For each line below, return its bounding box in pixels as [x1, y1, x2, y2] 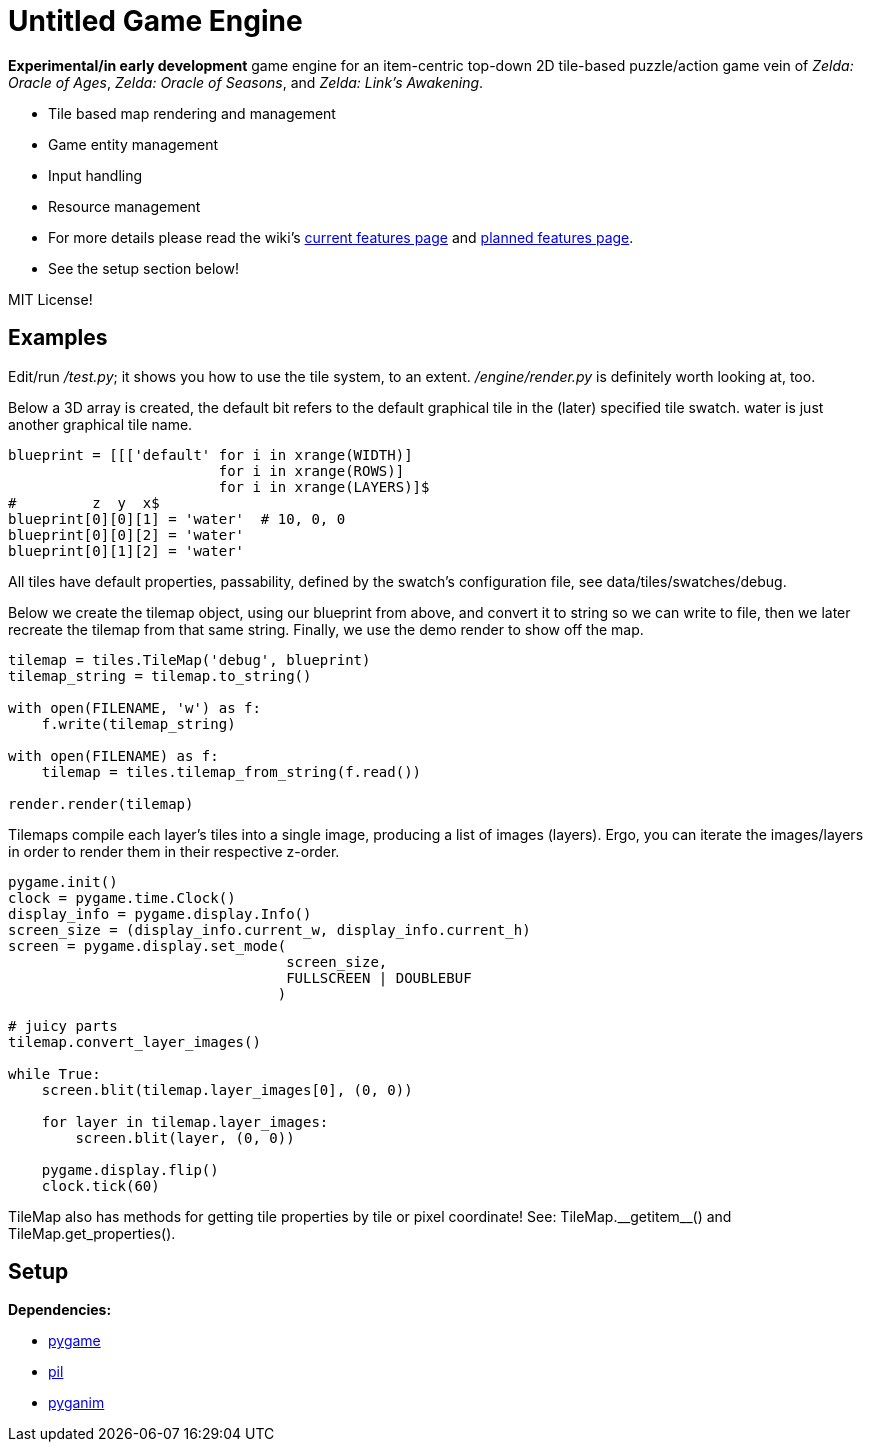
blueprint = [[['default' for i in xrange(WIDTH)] [8, 446, 413, 463]
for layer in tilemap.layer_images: [41, 1113, 329, 1130]
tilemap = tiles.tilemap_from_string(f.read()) [41, 763, 422, 780]
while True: [8, 1065, 101, 1082]
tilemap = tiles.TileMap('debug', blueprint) [8, 651, 371, 668]
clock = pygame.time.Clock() [8, 889, 236, 906]
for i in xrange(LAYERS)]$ [218, 478, 430, 495]
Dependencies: [8, 1301, 112, 1319]
